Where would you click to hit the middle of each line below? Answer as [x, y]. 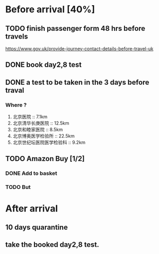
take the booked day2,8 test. [52, 245]
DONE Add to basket [31, 173]
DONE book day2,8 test [43, 65]
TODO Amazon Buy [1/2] [45, 159]
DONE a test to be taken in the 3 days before [77, 82]
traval [15, 90]
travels [17, 36]
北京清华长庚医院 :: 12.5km [41, 123]
